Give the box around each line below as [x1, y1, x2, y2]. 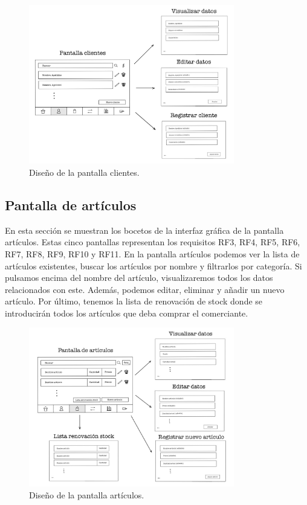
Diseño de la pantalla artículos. [29, 489, 144, 501]
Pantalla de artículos [5, 195, 137, 214]
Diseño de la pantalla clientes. [29, 166, 140, 178]
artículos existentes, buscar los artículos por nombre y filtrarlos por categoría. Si [5, 259, 302, 272]
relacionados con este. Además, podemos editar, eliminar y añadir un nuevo [5, 283, 285, 295]
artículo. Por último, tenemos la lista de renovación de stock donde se [5, 295, 263, 307]
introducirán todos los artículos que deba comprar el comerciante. [5, 306, 248, 319]
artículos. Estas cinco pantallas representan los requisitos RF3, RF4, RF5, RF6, [5, 236, 300, 248]
